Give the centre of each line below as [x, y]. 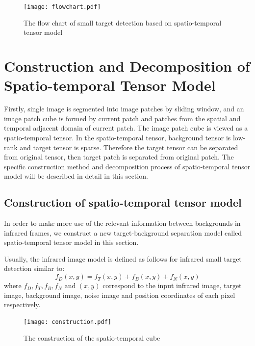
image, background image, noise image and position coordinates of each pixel [120, 295]
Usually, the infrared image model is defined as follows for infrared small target [123, 258]
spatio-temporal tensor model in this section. [71, 242]
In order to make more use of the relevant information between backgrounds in [122, 223]
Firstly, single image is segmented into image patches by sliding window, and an [124, 109]
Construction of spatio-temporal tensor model [123, 202]
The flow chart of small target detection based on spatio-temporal [123, 22]
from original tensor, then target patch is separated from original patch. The [119, 157]
